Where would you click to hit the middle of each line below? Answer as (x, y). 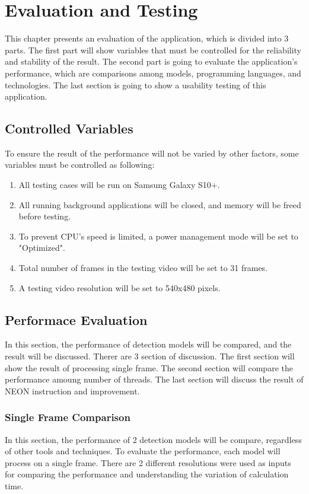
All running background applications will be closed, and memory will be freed (160, 204)
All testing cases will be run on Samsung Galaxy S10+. (119, 185)
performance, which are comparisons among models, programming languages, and (153, 73)
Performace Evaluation (76, 319)
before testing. (45, 216)
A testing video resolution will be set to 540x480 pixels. (120, 287)
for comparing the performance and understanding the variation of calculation (147, 474)
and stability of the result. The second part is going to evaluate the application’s (151, 61)
